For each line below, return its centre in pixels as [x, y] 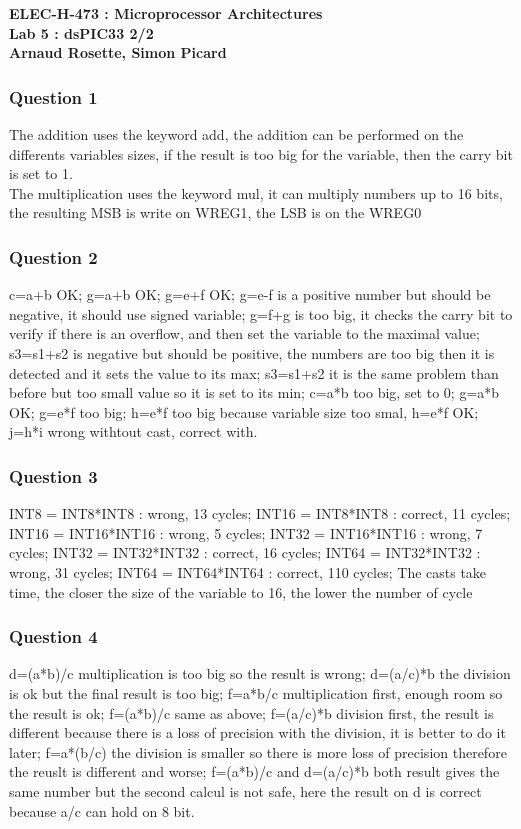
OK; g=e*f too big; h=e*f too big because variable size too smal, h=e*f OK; [244, 411]
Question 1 [53, 96]
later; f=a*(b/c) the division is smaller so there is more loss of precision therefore [258, 751]
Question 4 [53, 636]
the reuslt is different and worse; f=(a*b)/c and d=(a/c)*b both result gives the [254, 771]
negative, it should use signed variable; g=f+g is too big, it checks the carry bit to [261, 313]
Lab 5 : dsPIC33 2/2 [81, 32]
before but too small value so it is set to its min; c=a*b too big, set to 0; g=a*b [254, 392]
